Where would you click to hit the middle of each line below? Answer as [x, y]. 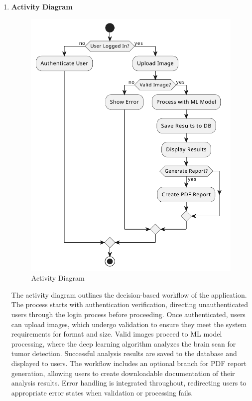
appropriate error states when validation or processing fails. [102, 392]
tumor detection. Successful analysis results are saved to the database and [124, 353]
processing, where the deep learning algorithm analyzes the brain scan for [124, 343]
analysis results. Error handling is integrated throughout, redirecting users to [129, 383]
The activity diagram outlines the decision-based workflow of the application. [129, 294]
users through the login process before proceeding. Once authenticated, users [128, 314]
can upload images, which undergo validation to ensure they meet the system [129, 324]
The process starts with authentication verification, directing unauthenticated [130, 304]
